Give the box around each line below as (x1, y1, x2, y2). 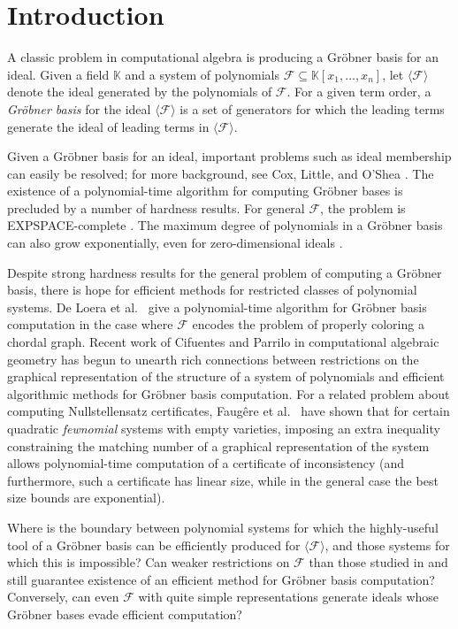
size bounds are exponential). (7, 488, 165, 507)
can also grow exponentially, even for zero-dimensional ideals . (7, 234, 343, 252)
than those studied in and (309, 553, 448, 571)
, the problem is (320, 198, 406, 217)
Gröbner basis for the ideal (7, 99, 151, 118)
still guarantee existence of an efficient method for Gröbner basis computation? (7, 570, 435, 588)
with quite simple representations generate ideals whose (138, 587, 439, 606)
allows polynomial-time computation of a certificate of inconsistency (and (7, 454, 405, 472)
